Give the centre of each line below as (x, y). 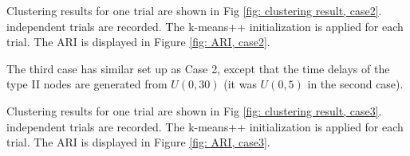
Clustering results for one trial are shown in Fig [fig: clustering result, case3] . (194, 110)
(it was (240, 84)
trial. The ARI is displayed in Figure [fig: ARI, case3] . (138, 142)
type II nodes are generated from (87, 84)
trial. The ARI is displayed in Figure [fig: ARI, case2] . (138, 42)
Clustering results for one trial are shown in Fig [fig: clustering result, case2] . (194, 10)
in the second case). (355, 84)
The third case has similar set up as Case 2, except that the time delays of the (198, 68)
